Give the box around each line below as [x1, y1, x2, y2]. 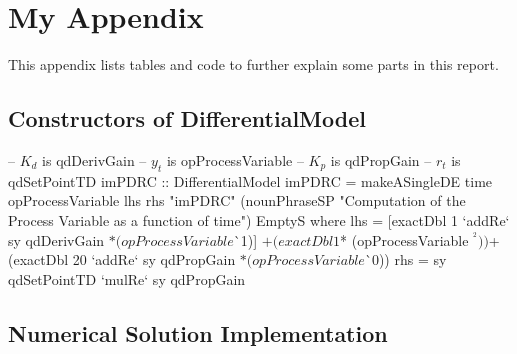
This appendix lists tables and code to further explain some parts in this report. [8, 54, 499, 75]
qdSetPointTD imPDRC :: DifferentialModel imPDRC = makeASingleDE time [8, 170, 493, 191]
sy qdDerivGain [8, 229, 105, 250]
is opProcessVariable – [166, 149, 304, 170]
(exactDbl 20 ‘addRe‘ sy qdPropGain [8, 249, 236, 270]
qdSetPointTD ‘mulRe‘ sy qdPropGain [8, 268, 246, 289]
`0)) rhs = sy [364, 249, 447, 270]
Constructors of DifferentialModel [8, 103, 366, 134]
